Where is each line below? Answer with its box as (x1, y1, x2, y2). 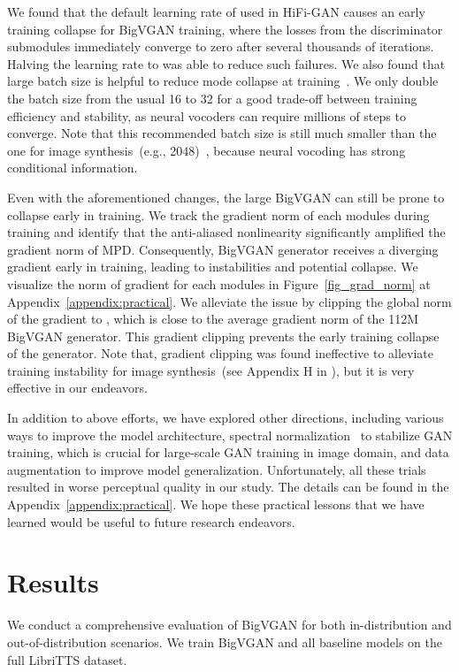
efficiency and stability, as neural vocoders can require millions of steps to (7, 106, 406, 125)
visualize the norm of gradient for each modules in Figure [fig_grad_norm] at (7, 274, 431, 293)
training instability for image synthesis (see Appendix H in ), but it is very (7, 361, 415, 379)
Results (7, 564, 99, 600)
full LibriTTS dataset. (7, 650, 127, 668)
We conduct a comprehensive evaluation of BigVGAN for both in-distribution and (7, 615, 452, 634)
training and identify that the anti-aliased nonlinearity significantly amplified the (7, 223, 446, 241)
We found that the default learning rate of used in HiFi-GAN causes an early (7, 3, 425, 20)
